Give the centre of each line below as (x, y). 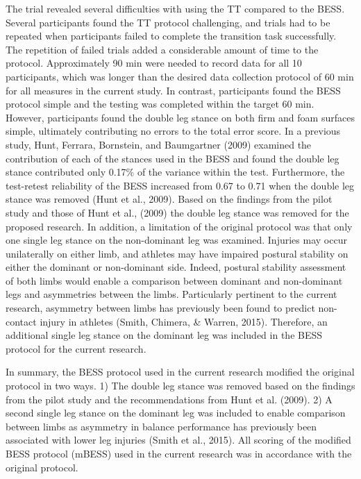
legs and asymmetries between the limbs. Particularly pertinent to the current (171, 294)
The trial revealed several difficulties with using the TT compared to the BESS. (175, 8)
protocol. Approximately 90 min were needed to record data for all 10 (154, 63)
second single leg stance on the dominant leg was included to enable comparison (176, 413)
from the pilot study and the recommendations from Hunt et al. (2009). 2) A (169, 399)
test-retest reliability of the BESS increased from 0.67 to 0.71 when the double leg (180, 185)
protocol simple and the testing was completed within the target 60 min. (160, 104)
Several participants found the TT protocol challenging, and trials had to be (168, 22)
